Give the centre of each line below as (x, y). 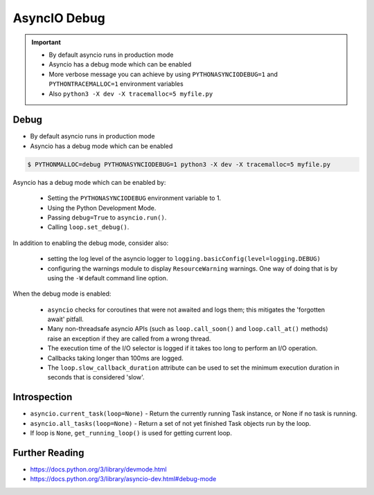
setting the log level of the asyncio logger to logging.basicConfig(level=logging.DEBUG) (184, 259)
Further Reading (48, 452)
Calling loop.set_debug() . (88, 227)
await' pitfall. (66, 319)
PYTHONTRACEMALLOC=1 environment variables (116, 84)
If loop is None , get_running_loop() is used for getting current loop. (131, 433)
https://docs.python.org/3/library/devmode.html (98, 469)
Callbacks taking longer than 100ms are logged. (115, 358)
